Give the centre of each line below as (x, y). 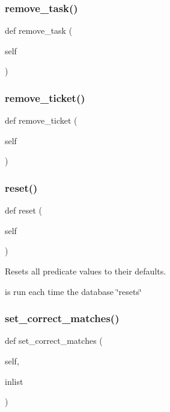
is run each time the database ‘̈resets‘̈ (73, 291)
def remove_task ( (39, 30)
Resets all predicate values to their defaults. (86, 271)
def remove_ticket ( (41, 120)
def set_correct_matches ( (54, 341)
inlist (14, 381)
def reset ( (23, 210)
